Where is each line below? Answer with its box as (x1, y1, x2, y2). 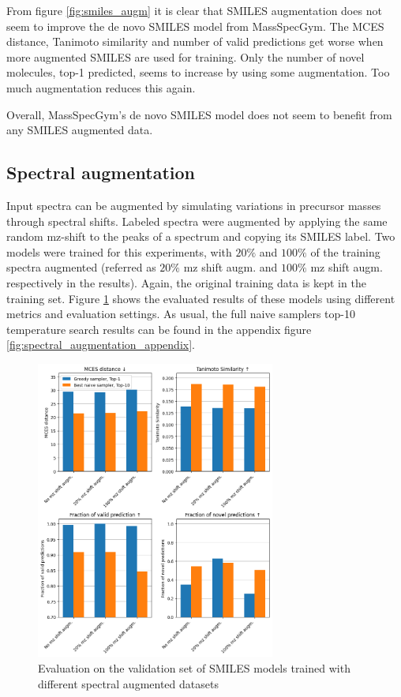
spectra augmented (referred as (6, 259, 156, 275)
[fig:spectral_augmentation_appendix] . (6, 336, 195, 353)
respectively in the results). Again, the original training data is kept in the (6, 274, 366, 290)
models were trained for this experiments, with (6, 243, 232, 260)
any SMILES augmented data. (6, 122, 153, 138)
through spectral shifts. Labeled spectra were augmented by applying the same (6, 212, 388, 229)
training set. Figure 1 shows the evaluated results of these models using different (6, 290, 395, 306)
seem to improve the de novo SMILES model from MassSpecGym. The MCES (6, 17, 384, 34)
